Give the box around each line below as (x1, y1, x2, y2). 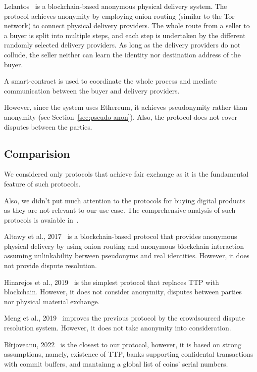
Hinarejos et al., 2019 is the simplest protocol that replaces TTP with (4, 277, 219, 287)
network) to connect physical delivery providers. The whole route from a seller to (4, 20, 250, 31)
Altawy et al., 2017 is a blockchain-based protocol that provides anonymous (4, 231, 237, 241)
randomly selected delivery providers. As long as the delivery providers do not (4, 40, 241, 50)
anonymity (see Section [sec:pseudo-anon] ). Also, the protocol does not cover (4, 111, 238, 122)
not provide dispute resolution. (4, 260, 97, 271)
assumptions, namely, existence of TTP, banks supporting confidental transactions (4, 349, 254, 359)
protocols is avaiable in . (4, 214, 79, 225)
